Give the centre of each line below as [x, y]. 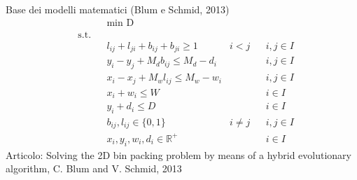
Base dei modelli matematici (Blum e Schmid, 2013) [118, 9]
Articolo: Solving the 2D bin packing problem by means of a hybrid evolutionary [178, 154]
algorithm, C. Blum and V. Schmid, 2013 [94, 168]
